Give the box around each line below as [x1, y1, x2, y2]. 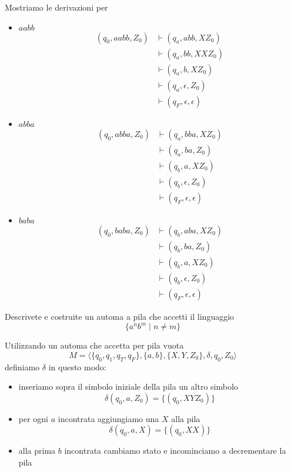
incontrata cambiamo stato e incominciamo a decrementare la [64, 444, 286, 457]
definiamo [5, 360, 40, 373]
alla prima [18, 444, 56, 457]
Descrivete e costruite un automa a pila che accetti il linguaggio [5, 310, 235, 323]
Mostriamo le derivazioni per [5, 1, 108, 13]
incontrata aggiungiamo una [58, 412, 159, 424]
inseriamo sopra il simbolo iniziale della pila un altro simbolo [18, 380, 238, 393]
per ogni [18, 412, 49, 424]
